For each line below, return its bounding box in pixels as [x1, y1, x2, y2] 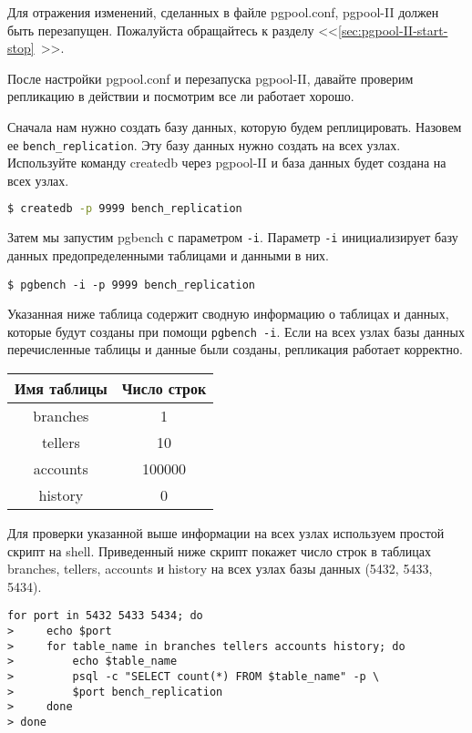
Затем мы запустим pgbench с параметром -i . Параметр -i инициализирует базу [7, 228, 458, 247]
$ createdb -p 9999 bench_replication [7, 202, 242, 216]
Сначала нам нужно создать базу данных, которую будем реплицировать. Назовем [7, 117, 462, 136]
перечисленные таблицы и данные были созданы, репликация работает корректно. [7, 340, 463, 359]
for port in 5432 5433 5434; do [7, 609, 203, 623]
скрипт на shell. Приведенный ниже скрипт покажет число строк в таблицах [7, 541, 432, 560]
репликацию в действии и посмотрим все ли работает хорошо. [7, 87, 354, 106]
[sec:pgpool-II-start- [338, 20, 448, 39]
